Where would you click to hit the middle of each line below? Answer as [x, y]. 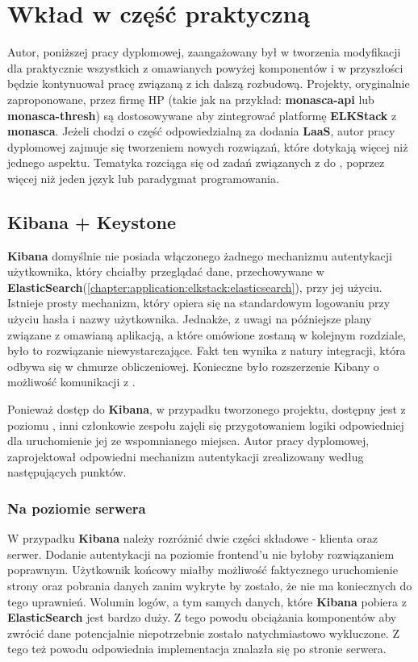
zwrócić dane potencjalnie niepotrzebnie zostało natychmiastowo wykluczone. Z [203, 633]
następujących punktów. [67, 472]
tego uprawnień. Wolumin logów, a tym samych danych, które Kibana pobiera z [207, 601]
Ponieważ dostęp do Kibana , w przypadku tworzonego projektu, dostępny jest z [207, 409]
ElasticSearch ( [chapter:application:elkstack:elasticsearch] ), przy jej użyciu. [195, 287]
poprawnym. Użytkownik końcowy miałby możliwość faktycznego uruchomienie [203, 570]
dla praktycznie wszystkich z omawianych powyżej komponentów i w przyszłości [205, 67]
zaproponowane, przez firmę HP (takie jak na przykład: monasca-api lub [191, 99]
